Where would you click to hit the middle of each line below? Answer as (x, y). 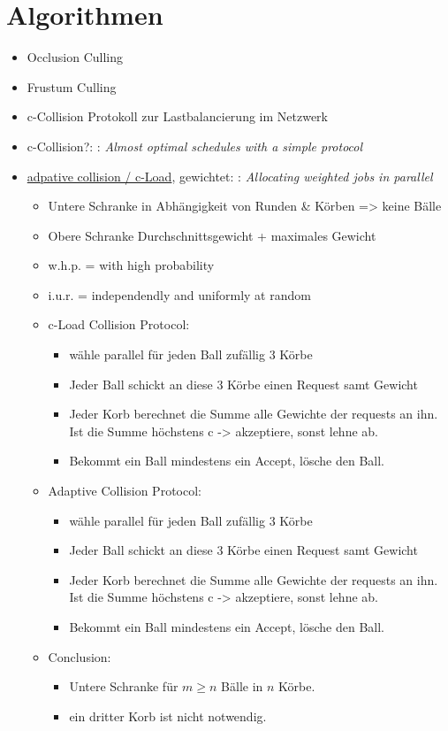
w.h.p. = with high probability (131, 265)
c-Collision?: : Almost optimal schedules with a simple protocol (195, 146)
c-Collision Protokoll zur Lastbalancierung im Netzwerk (177, 116)
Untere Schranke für (124, 686)
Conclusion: (80, 656)
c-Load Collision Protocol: (119, 324)
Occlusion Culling (75, 57)
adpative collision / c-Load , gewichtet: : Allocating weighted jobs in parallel (230, 176)
